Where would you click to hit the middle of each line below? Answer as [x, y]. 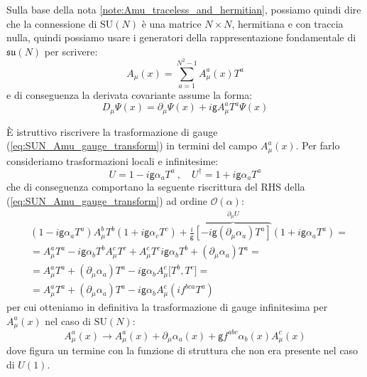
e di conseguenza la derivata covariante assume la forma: [130, 95]
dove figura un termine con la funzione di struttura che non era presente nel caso [182, 350]
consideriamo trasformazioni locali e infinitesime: [113, 160]
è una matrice [171, 23]
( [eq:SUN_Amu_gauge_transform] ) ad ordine [107, 200]
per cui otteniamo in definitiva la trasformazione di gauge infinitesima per [167, 307]
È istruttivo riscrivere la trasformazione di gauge [112, 131]
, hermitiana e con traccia [287, 23]
